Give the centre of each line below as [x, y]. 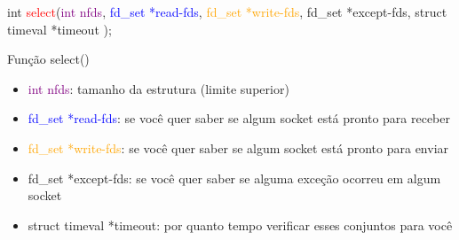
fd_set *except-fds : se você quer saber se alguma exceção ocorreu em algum [234, 178]
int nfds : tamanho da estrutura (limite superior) [158, 88]
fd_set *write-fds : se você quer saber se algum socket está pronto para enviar [238, 147]
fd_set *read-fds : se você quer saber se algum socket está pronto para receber [239, 118]
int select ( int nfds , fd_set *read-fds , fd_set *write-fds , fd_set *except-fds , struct [227, 12]
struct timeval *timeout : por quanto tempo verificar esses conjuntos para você [240, 225]
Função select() [48, 59]
